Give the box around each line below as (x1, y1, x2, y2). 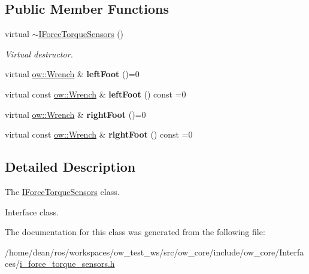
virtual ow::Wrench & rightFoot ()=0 (5, 108, 146, 120)
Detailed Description (5, 157, 136, 176)
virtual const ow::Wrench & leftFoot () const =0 (5, 87, 186, 100)
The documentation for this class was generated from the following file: (5, 226, 265, 238)
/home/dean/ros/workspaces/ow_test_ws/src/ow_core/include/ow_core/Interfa (5, 245, 304, 258)
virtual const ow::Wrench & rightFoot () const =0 (5, 128, 193, 141)
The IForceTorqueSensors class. (5, 185, 120, 197)
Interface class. (5, 205, 59, 218)
